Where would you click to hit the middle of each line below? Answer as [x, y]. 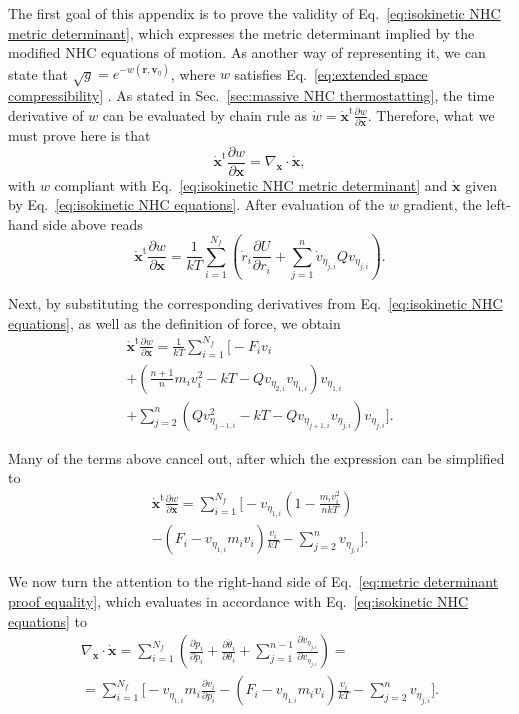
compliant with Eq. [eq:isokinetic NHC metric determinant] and [251, 184]
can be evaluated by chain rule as [205, 114]
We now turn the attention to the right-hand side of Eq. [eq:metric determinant [253, 581]
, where [193, 73]
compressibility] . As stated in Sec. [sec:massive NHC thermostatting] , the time [251, 95]
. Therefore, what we [431, 114]
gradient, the [442, 204]
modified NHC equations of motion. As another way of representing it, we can [247, 52]
